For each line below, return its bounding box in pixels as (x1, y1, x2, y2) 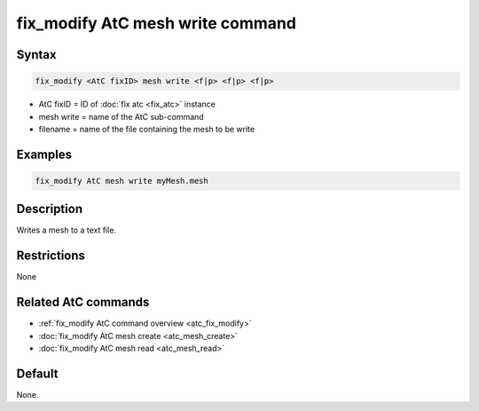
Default (16, 366, 59, 381)
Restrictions (16, 249, 86, 264)
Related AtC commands (16, 295, 150, 310)
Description (16, 202, 83, 217)
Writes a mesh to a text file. (16, 225, 117, 235)
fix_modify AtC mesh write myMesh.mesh (35, 176, 208, 186)
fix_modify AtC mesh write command (16, 13, 297, 33)
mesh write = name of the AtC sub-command (38, 111, 204, 122)
